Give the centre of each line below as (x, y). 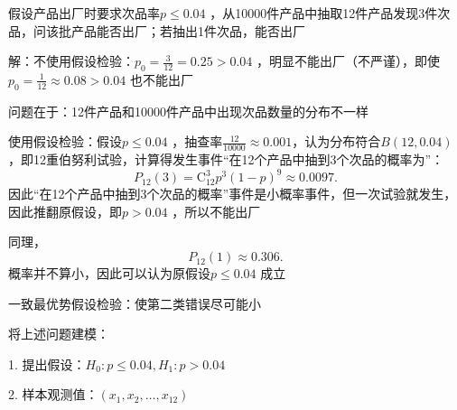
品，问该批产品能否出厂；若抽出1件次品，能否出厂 (157, 30)
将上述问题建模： (59, 334)
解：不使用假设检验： (71, 61)
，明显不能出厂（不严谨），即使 (348, 61)
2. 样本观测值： (53, 394)
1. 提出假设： (47, 363)
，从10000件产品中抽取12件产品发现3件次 (330, 13)
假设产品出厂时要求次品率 (84, 13)
